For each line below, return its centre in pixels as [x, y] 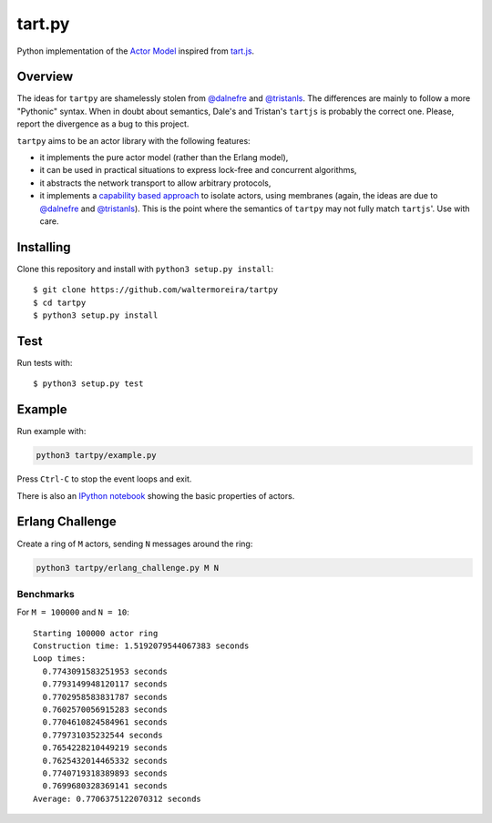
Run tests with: [45, 362]
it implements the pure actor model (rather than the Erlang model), [164, 157]
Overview [45, 77]
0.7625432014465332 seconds [105, 761]
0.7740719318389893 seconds [105, 773]
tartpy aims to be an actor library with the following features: [133, 140]
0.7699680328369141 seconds [105, 786]
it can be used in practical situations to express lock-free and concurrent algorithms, [198, 170]
